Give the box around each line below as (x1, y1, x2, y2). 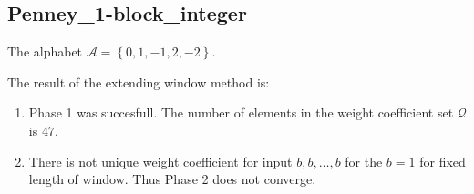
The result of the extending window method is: (7, 72, 270, 91)
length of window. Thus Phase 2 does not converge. (28, 169, 316, 189)
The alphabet (7, 42, 83, 61)
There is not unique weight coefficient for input (28, 151, 293, 170)
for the (345, 151, 383, 170)
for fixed (419, 151, 466, 170)
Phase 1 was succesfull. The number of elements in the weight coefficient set (28, 103, 454, 122)
